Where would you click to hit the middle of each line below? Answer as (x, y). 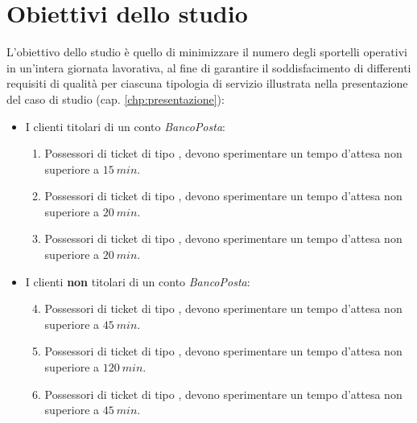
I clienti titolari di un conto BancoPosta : (125, 126)
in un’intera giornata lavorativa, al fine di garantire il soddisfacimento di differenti (209, 67)
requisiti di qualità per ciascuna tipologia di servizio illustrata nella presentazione (207, 83)
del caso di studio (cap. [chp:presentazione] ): (116, 99)
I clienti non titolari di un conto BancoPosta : (138, 281)
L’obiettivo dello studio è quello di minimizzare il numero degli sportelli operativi (207, 52)
